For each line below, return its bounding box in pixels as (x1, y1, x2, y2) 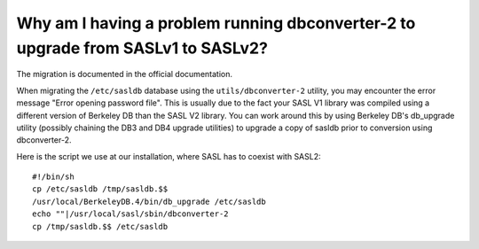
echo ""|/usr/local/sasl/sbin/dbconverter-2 (32, 209, 230, 219)
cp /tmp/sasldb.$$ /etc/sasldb (32, 222, 169, 231)
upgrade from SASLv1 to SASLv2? (16, 38, 268, 58)
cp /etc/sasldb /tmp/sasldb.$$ (32, 184, 169, 194)
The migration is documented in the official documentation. (16, 69, 232, 80)
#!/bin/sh (32, 172, 75, 182)
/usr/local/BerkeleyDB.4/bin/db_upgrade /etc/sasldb (32, 196, 266, 206)
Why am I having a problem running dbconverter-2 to (16, 13, 416, 33)
